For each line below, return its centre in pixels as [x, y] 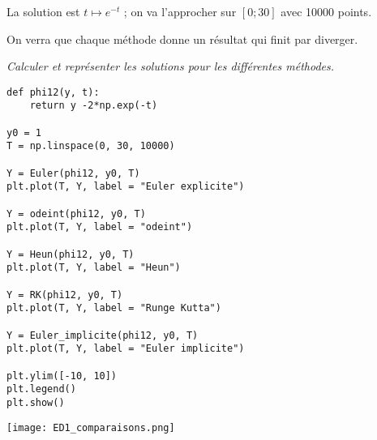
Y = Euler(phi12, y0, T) [73, 173]
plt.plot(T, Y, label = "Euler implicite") [126, 349]
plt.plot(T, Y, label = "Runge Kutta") [114, 308]
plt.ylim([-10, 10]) [62, 376]
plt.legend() [41, 389]
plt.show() [36, 402]
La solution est [43, 11]
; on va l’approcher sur [180, 11]
